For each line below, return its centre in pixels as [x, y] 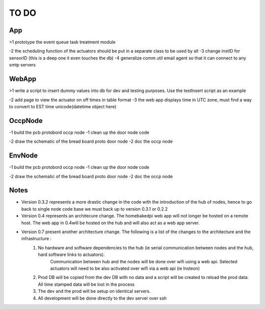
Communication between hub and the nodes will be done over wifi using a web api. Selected [144, 261]
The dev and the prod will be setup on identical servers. [94, 291]
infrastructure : [36, 239]
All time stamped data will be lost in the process [86, 284]
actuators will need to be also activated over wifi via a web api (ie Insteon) [125, 268]
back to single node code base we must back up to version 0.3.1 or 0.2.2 [94, 209]
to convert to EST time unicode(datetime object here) [63, 106]
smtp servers [23, 65]
